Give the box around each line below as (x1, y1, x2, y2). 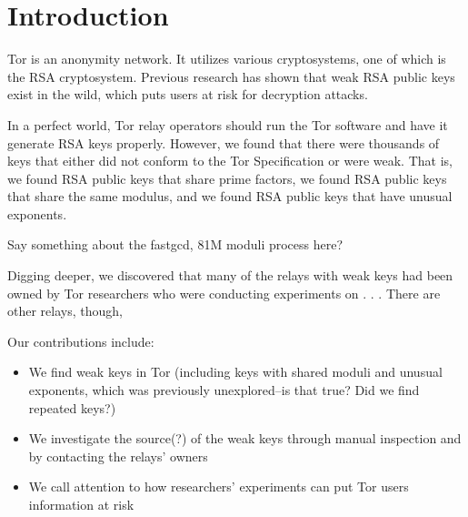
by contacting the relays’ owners (28, 446, 208, 465)
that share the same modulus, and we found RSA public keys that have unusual (7, 187, 453, 206)
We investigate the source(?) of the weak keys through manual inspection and (28, 429, 462, 448)
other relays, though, (7, 301, 123, 320)
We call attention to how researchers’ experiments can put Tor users (28, 477, 409, 496)
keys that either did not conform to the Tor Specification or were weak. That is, (7, 151, 453, 170)
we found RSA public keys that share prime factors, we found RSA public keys (7, 168, 447, 188)
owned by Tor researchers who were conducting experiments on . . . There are (7, 283, 441, 302)
